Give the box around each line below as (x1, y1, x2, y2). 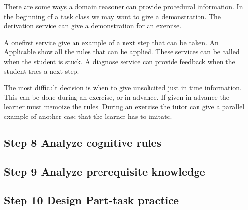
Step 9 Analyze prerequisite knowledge (4, 163, 205, 179)
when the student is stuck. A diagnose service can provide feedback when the (4, 56, 235, 66)
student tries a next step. (4, 66, 79, 76)
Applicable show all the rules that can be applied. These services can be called (4, 47, 240, 57)
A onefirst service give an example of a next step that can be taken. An (4, 37, 219, 47)
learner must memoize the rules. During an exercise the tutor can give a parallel (4, 101, 245, 112)
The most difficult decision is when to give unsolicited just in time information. (4, 82, 242, 93)
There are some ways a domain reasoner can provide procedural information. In (4, 1, 243, 11)
